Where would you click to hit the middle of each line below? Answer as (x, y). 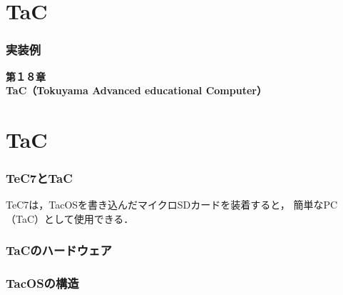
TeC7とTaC (39, 178)
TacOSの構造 (42, 283)
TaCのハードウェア (59, 250)
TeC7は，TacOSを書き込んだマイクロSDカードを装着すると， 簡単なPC (172, 205)
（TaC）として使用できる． (70, 218)
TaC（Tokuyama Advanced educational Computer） (136, 90)
